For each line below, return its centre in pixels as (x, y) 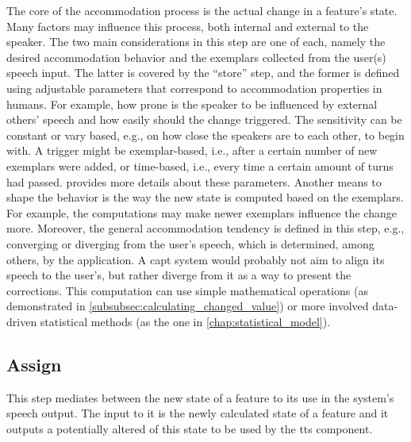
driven (22, 321)
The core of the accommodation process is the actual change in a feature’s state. (202, 10)
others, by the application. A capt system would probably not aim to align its (196, 259)
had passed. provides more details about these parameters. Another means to (194, 181)
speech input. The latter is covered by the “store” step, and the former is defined (203, 73)
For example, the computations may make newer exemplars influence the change (202, 212)
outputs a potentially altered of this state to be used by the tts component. (190, 428)
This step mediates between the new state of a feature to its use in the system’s (200, 397)
